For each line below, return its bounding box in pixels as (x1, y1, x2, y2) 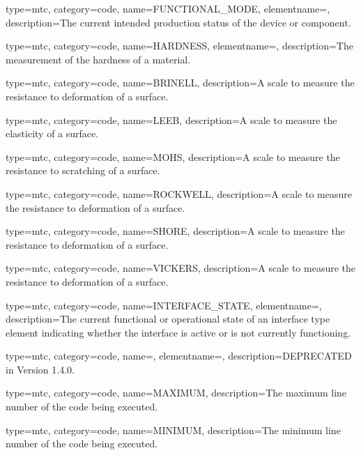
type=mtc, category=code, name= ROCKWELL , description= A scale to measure (6, 186, 352, 201)
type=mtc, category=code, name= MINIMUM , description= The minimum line (6, 422, 341, 437)
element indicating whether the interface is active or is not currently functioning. (6, 325, 351, 339)
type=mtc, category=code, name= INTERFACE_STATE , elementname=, (6, 298, 322, 312)
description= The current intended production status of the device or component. (6, 15, 351, 29)
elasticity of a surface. (6, 126, 99, 141)
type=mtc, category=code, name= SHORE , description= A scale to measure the (6, 224, 345, 238)
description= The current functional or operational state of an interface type (6, 311, 330, 326)
